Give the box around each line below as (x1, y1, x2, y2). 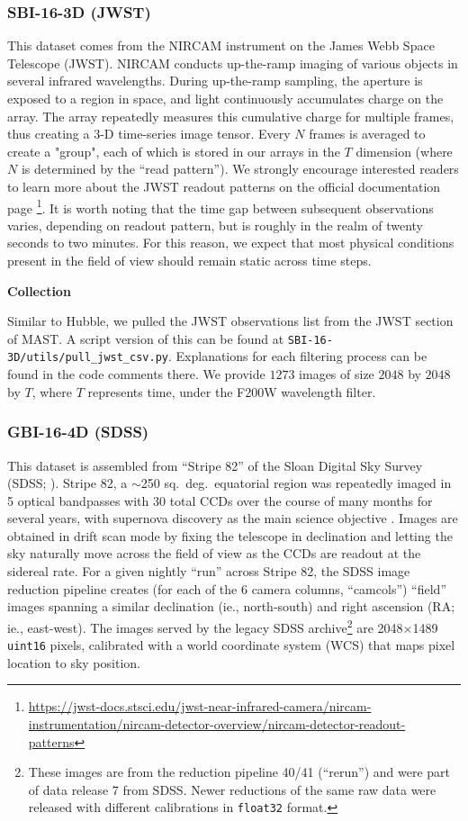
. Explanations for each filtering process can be (167, 347, 427, 365)
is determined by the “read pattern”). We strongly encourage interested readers (21, 159, 459, 178)
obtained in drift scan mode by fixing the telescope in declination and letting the (7, 526, 453, 545)
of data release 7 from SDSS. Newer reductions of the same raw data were (28, 780, 436, 798)
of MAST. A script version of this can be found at (7, 329, 284, 347)
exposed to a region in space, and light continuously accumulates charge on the (7, 89, 444, 107)
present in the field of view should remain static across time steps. (7, 251, 372, 269)
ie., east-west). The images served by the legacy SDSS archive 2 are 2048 (7, 615, 403, 636)
